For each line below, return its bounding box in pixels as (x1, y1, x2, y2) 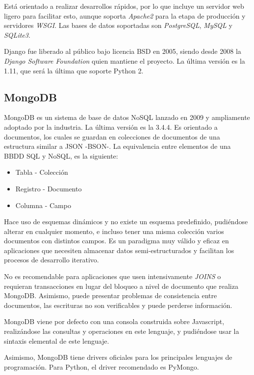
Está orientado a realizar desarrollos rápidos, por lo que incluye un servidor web (4, 1, 244, 11)
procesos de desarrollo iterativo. (4, 255, 99, 265)
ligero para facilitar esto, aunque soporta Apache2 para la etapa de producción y (4, 10, 246, 21)
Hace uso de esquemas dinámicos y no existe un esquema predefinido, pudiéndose (4, 216, 248, 227)
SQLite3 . (4, 29, 30, 40)
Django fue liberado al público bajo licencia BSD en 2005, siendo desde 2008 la (4, 46, 241, 56)
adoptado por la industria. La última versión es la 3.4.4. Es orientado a (4, 121, 218, 132)
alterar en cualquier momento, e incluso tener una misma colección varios (4, 226, 224, 236)
